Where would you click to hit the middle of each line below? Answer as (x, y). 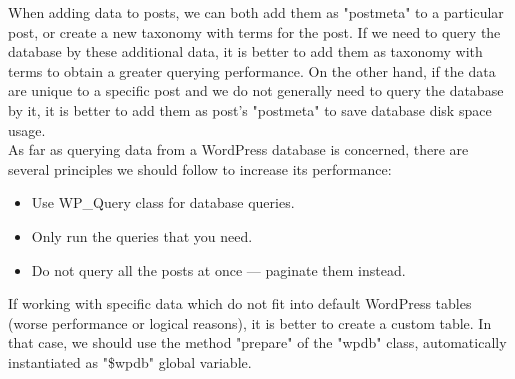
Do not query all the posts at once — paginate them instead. (218, 269)
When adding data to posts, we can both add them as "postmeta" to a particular (256, 12)
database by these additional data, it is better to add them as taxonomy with (245, 51)
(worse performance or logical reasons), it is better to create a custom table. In (250, 322)
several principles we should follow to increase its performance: (200, 168)
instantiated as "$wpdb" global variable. (130, 361)
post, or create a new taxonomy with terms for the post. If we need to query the (254, 31)
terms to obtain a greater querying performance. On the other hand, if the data (252, 70)
